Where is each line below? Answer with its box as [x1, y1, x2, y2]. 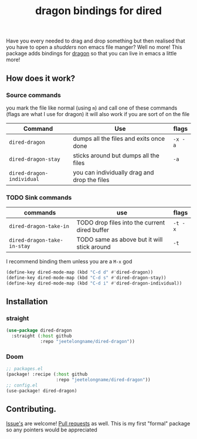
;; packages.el [6, 366, 43, 372]
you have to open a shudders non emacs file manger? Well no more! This [6, 44, 183, 51]
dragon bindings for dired [35, 4, 162, 18]
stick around [76, 243, 111, 251]
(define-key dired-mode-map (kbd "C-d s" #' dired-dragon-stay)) [6, 275, 167, 281]
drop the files [73, 176, 110, 184]
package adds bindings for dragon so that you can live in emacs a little [6, 50, 177, 57]
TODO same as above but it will [76, 236, 163, 244]
